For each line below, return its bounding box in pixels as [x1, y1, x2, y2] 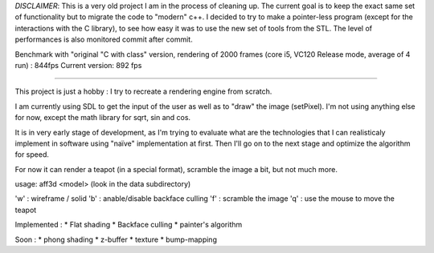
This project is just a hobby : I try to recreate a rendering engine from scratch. [14, 86, 272, 96]
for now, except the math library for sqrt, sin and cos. [14, 113, 191, 122]
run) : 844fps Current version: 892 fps [14, 60, 142, 70]
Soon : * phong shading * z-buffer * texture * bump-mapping [14, 235, 217, 244]
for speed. [14, 150, 50, 159]
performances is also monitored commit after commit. [14, 34, 193, 44]
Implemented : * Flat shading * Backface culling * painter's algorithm [14, 220, 243, 230]
